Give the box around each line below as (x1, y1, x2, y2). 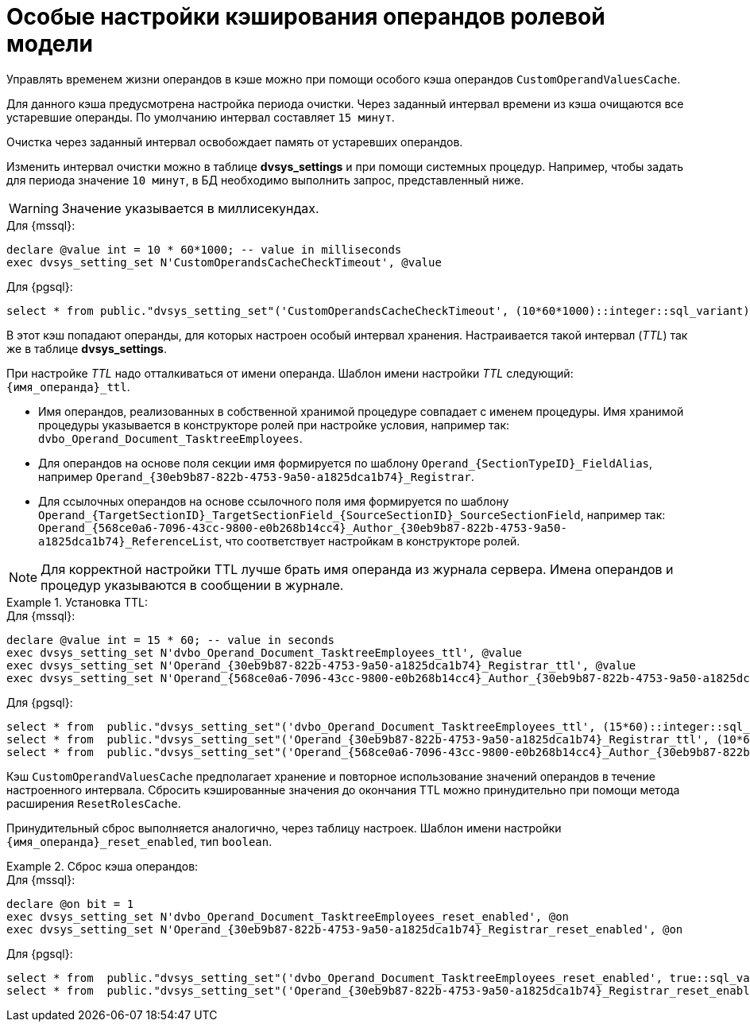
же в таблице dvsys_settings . (6, 341, 167, 355)
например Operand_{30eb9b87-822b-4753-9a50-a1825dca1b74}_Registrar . (38, 469, 474, 483)
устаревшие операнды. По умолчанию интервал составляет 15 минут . (6, 110, 395, 124)
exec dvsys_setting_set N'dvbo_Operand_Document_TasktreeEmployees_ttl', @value (6, 646, 523, 659)
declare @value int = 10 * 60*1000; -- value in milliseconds (6, 242, 402, 256)
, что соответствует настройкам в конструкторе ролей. (218, 533, 520, 548)
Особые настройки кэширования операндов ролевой (6, 3, 605, 30)
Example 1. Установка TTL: (6, 595, 148, 609)
